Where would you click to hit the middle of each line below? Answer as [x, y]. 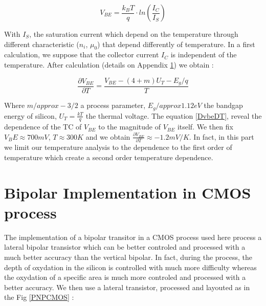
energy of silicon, [30, 115]
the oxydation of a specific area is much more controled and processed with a [125, 277]
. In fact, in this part [221, 136]
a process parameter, [113, 105]
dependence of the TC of [43, 127]
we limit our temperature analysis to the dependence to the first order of [118, 147]
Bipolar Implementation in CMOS [128, 192]
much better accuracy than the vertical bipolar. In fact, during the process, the [128, 257]
